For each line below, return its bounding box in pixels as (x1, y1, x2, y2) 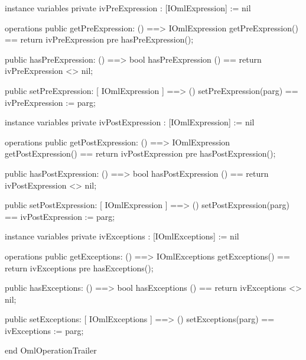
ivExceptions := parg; (5, 324, 84, 336)
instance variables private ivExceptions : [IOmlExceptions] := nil (5, 230, 239, 242)
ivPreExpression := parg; (5, 96, 96, 108)
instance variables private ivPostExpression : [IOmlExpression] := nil (5, 116, 255, 128)
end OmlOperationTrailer (5, 344, 97, 356)
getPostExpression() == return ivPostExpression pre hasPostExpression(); (5, 147, 276, 160)
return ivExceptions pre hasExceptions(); (5, 261, 154, 274)
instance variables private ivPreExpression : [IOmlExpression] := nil (5, 2, 251, 14)
